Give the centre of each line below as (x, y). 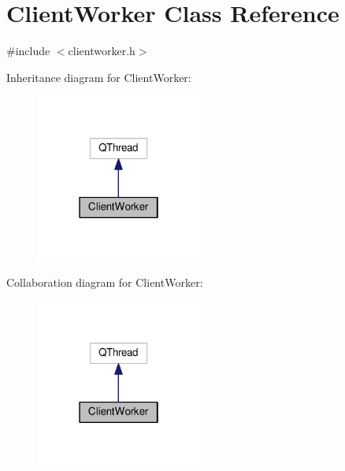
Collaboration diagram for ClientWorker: (105, 282)
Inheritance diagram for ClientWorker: (99, 77)
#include (28, 51)
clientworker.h (102, 51)
